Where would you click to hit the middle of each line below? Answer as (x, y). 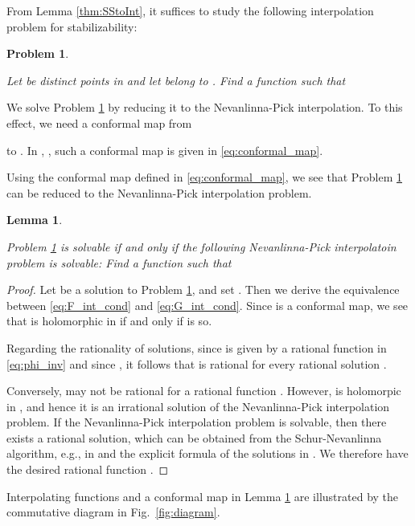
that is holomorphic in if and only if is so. (109, 321)
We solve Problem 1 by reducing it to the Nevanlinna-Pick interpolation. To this (205, 107)
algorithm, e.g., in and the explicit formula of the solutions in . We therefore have (207, 453)
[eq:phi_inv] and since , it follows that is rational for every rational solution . (197, 363)
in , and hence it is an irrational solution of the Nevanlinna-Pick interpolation (198, 406)
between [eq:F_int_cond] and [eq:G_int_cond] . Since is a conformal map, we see (207, 305)
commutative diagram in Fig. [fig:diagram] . (113, 512)
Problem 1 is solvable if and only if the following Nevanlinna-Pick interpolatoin (201, 246)
